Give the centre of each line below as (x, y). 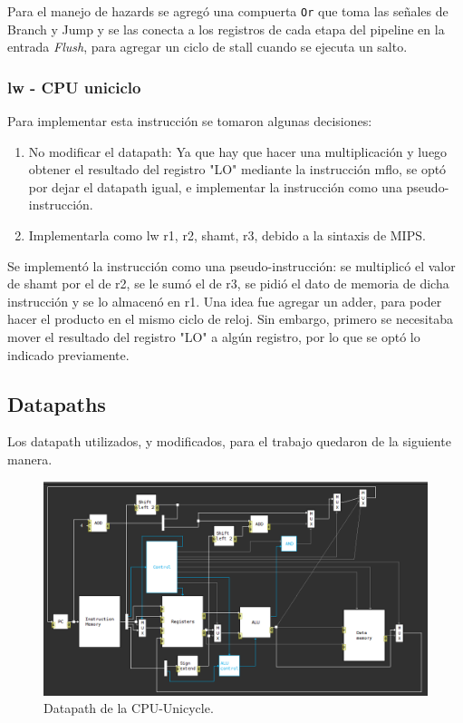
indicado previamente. (68, 354)
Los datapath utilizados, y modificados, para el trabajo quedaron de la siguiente (229, 441)
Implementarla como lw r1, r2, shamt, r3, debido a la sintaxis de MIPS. (227, 235)
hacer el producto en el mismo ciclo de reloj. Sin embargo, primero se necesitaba (230, 319)
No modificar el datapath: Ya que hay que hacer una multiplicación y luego (238, 151)
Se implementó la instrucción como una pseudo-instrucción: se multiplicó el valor (231, 265)
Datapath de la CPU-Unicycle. (129, 708)
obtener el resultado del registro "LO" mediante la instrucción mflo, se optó (237, 169)
